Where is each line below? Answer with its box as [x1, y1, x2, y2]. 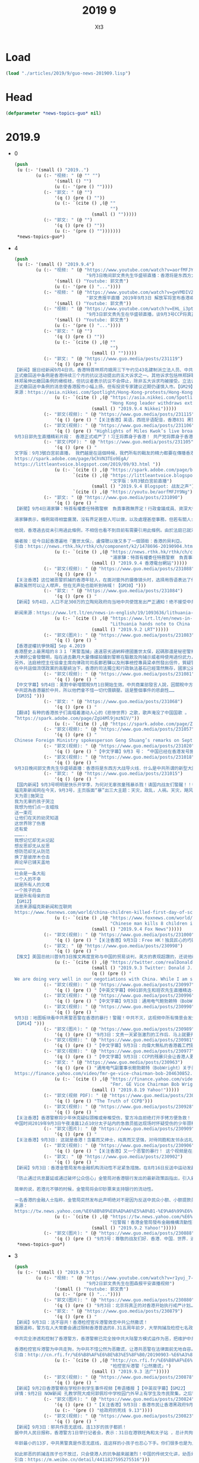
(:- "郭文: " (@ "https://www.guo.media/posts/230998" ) [43, 943, 184, 949]
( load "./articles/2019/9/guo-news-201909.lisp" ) [5, 70, 131, 76]
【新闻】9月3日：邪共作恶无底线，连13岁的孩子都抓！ [14, 1424, 127, 1430]
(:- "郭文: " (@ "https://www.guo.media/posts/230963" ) [43, 1059, 184, 1065]
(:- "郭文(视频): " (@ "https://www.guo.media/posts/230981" [43, 1037, 195, 1043]
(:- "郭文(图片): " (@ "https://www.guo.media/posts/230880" [43, 1297, 195, 1303]
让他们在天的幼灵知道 [14, 815, 59, 821]
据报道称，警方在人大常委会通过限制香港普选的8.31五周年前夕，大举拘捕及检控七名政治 [14, 1325, 198, 1331]
